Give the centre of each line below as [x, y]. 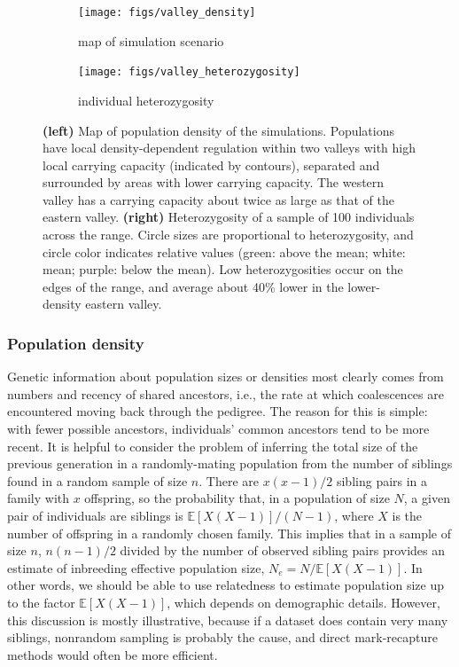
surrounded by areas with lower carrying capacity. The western [214, 182]
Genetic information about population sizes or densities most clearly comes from [226, 377]
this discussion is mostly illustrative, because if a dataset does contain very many [228, 620]
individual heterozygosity [146, 100]
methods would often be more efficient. [113, 654]
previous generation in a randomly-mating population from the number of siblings [230, 463]
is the [407, 515]
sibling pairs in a [382, 480]
